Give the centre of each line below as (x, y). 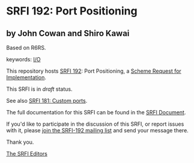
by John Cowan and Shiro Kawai (68, 33)
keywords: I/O (23, 59)
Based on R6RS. (26, 48)
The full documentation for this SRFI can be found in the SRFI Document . (96, 112)
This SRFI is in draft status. (39, 89)
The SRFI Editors (27, 154)
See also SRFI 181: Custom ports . (47, 101)
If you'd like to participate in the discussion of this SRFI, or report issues (95, 124)
